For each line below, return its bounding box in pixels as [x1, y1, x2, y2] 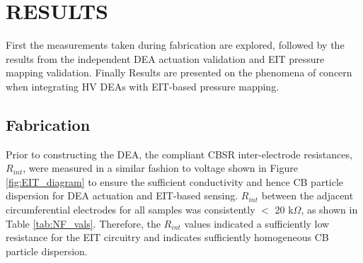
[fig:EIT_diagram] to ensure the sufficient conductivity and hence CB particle [6, 174, 344, 189]
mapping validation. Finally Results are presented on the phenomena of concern [6, 65, 352, 80]
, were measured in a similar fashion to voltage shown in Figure [23, 160, 299, 175]
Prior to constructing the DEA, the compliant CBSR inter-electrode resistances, [6, 146, 352, 161]
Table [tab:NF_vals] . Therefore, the [6, 216, 161, 230]
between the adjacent [261, 188, 354, 203]
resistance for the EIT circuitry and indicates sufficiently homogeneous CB [6, 230, 329, 245]
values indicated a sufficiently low [184, 216, 330, 230]
